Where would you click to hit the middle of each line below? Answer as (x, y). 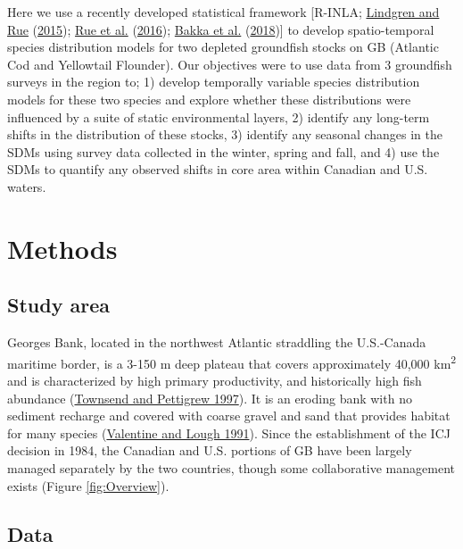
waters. (27, 186)
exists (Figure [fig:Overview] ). (88, 485)
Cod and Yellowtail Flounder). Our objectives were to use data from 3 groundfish (230, 64)
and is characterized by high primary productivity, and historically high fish (215, 380)
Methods (62, 248)
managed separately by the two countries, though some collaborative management (231, 467)
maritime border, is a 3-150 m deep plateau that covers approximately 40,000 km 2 (232, 362)
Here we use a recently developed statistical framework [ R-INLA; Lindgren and (223, 12)
